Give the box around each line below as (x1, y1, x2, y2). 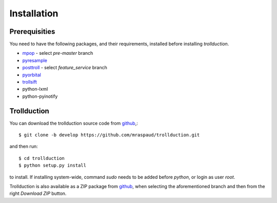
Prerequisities (9, 27, 55, 36)
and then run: (9, 144, 38, 150)
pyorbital (22, 72, 41, 78)
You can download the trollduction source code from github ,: (9, 120, 138, 126)
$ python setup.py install (18, 163, 87, 169)
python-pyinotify (22, 93, 58, 99)
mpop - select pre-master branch (22, 50, 93, 56)
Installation (9, 8, 58, 19)
